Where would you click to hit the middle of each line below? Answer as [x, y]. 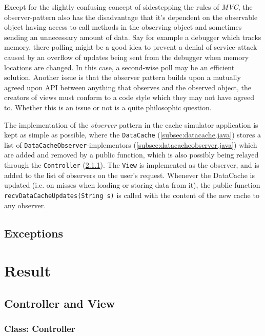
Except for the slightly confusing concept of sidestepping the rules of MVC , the [128, 7]
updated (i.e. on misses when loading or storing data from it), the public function [132, 185]
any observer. [25, 205]
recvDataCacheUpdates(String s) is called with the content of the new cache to [132, 195]
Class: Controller [40, 328]
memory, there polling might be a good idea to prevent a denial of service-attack [131, 47]
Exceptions [34, 233]
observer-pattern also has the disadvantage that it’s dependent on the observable [131, 17]
